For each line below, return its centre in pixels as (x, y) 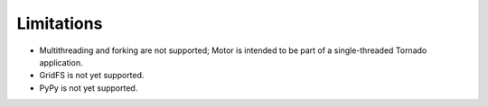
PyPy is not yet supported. (89, 88)
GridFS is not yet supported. (92, 76)
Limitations (60, 23)
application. (61, 62)
